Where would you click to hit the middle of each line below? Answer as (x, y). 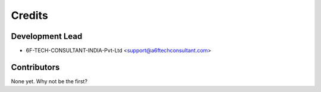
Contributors (35, 67)
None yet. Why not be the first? (49, 81)
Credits (30, 15)
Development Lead (47, 36)
